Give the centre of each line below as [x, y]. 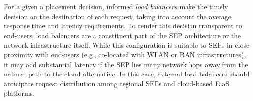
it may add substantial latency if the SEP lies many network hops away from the [126, 64]
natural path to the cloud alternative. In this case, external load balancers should [127, 74]
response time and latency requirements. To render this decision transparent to [123, 26]
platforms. [19, 93]
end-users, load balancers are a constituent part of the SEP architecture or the [123, 35]
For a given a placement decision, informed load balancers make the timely [116, 6]
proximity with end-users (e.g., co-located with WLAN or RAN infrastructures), [125, 54]
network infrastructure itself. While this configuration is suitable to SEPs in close [127, 45]
